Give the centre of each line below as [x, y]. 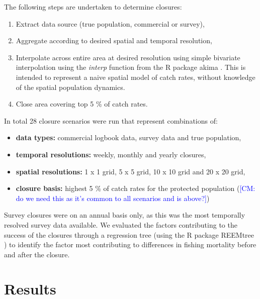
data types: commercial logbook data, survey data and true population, [128, 137]
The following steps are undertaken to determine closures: [93, 7]
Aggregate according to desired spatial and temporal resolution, [114, 40]
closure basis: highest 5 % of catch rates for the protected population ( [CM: [136, 188]
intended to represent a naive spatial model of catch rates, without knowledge [136, 77]
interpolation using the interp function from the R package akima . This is [131, 67]
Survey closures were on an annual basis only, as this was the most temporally [125, 215]
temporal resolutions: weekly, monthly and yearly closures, [111, 154]
